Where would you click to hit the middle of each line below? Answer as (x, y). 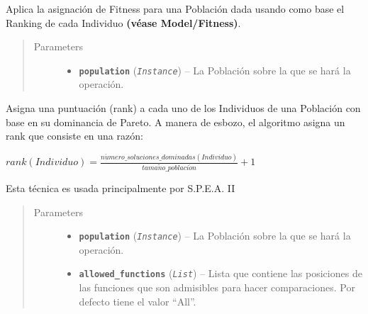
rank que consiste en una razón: (74, 136)
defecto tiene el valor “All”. (138, 301)
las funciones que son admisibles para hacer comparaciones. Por (217, 287)
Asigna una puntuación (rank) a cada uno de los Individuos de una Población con (183, 108)
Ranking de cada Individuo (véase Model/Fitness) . (123, 22)
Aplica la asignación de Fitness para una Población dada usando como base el (175, 9)
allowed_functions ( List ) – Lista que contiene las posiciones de (221, 273)
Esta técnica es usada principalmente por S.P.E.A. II (121, 188)
